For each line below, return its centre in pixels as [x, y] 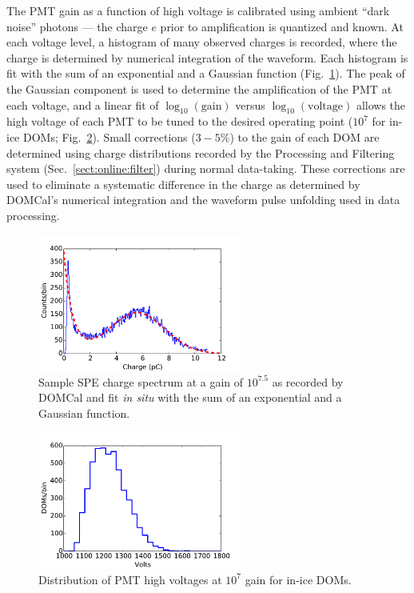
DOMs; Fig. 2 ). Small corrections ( [109, 136]
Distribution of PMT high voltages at [130, 579]
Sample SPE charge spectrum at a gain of [141, 381]
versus [250, 104]
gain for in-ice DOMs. [298, 579]
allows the [381, 104]
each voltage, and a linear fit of [83, 104]
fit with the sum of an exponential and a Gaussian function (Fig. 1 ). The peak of [206, 73]
